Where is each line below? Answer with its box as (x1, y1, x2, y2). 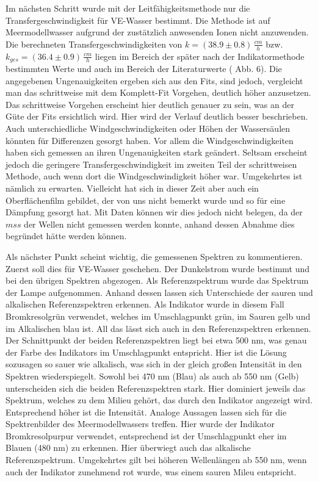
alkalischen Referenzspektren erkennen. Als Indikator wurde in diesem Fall (5, 298, 284, 311)
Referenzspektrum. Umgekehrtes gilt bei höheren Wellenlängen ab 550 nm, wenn (5, 453, 307, 466)
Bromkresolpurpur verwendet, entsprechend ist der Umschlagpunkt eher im (5, 429, 287, 442)
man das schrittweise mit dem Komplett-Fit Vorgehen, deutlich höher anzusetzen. (5, 86, 311, 99)
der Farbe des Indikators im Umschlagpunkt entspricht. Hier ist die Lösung (5, 345, 287, 358)
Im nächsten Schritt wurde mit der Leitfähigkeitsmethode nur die (5, 2, 250, 14)
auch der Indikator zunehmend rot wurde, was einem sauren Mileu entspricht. (5, 465, 297, 478)
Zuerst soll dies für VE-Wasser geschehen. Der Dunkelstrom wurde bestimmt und (5, 262, 310, 275)
